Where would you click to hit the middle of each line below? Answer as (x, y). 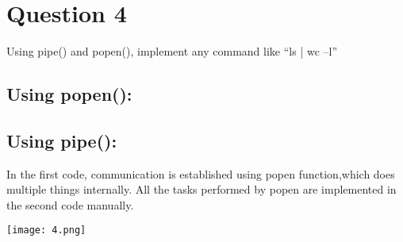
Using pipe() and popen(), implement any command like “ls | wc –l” (172, 51)
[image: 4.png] (46, 230)
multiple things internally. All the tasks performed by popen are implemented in (201, 189)
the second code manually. (70, 204)
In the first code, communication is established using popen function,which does (201, 173)
